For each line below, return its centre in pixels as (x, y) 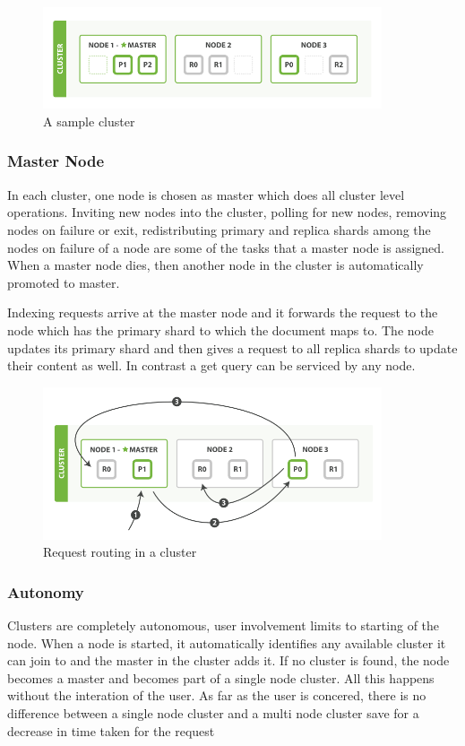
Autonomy (46, 591)
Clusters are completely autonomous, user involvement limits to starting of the (224, 625)
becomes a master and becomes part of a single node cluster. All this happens (221, 677)
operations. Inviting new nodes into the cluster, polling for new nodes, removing (227, 212)
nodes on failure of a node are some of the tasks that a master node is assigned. (226, 247)
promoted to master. (64, 282)
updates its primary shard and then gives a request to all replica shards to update (232, 347)
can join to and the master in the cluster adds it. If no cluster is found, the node (228, 660)
